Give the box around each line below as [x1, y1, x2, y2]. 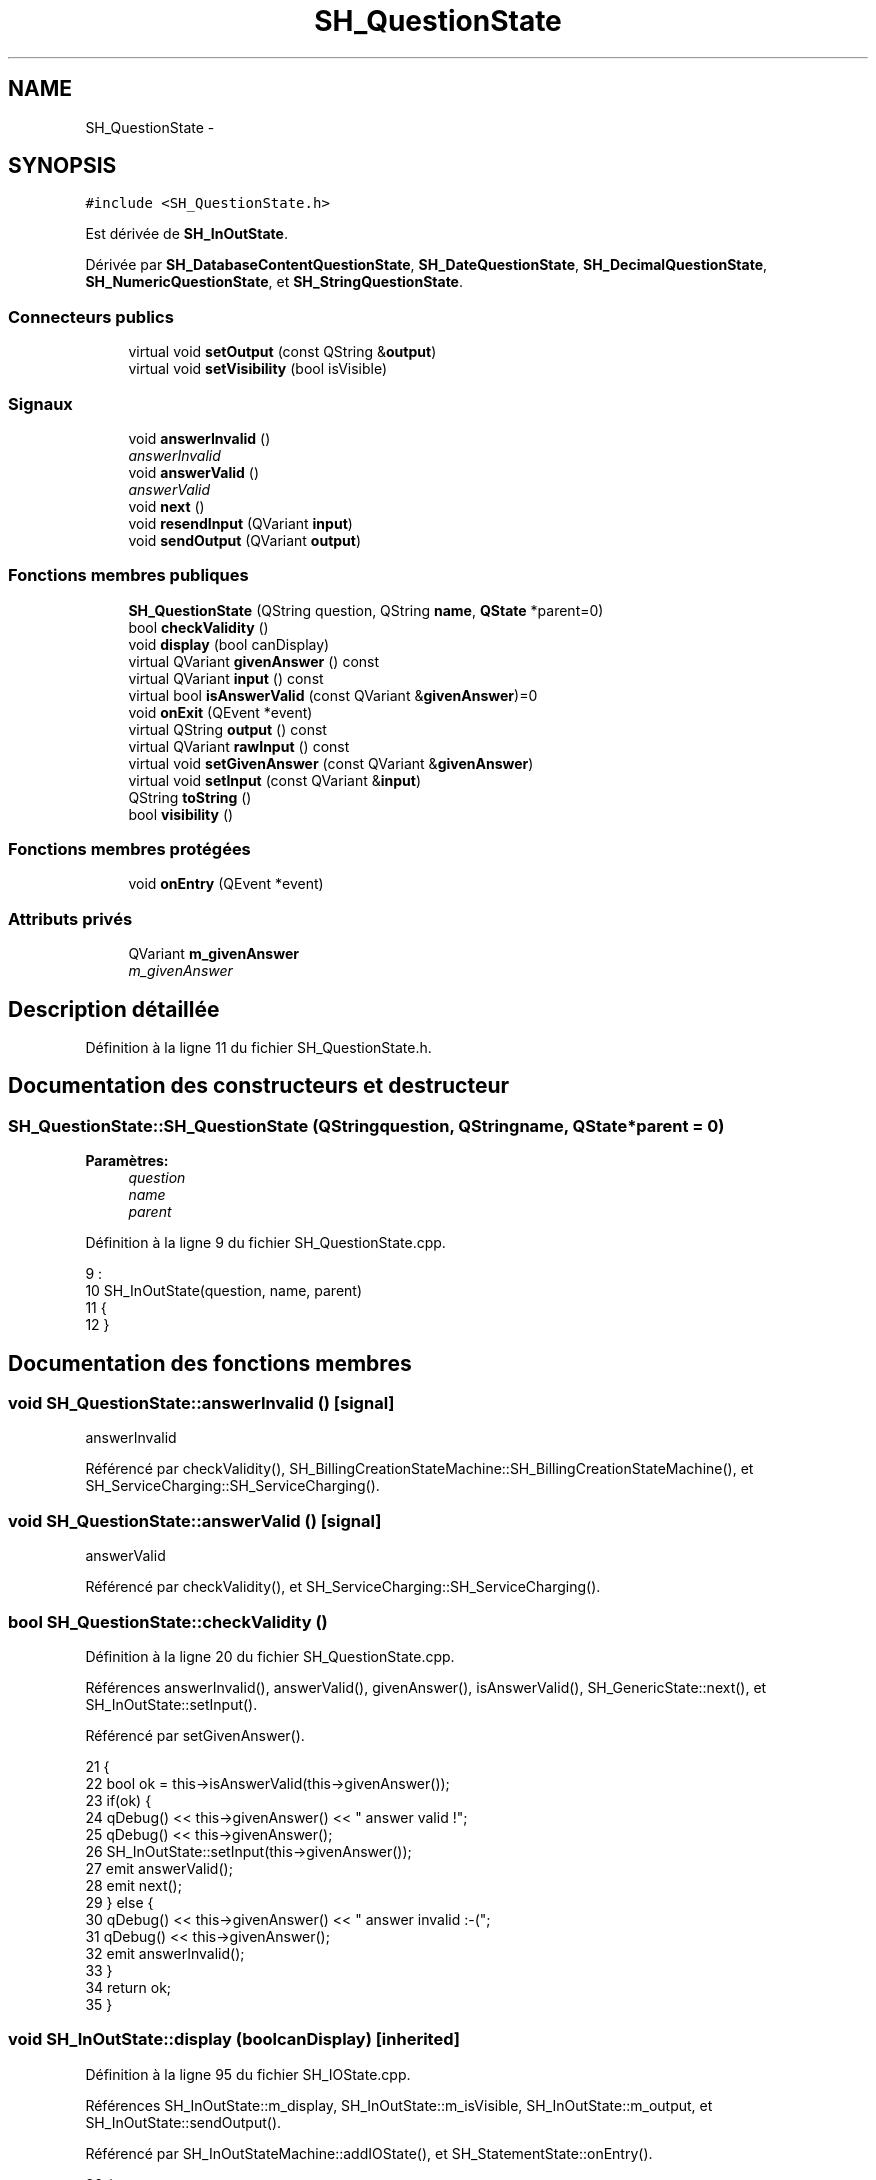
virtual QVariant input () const [128, 669, 324, 687]
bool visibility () [128, 805, 234, 823]
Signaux [8, 393, 73, 414]
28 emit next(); [85, 1876, 182, 1894]
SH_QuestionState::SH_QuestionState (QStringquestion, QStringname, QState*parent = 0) [8, 1115, 725, 1136]
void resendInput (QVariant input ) [128, 514, 353, 532]
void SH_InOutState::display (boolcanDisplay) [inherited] [8, 2029, 460, 2050]
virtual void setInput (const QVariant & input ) [128, 771, 421, 789]
